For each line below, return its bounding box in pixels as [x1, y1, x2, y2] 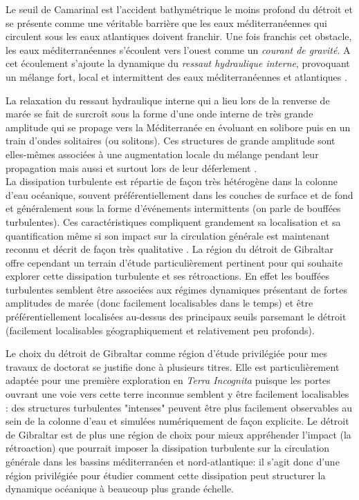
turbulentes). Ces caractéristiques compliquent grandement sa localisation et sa [6, 214, 341, 229]
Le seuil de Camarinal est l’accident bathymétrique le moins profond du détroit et [6, 2, 353, 16]
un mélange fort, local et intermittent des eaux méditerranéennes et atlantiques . [6, 69, 347, 84]
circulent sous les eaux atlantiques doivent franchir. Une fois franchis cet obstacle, [6, 29, 352, 44]
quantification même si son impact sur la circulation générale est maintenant [6, 228, 330, 242]
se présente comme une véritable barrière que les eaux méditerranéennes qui [6, 15, 327, 30]
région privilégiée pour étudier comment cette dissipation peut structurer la [6, 468, 326, 482]
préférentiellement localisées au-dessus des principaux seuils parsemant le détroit [6, 309, 347, 324]
